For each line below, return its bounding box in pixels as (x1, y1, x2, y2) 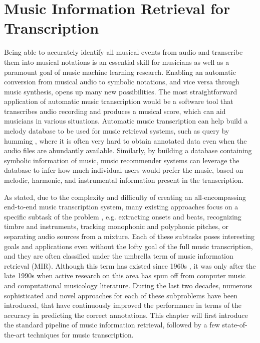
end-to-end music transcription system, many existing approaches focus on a (4, 201, 238, 212)
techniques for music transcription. (27, 329, 134, 339)
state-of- (222, 319, 247, 330)
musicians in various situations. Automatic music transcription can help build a (4, 116, 248, 126)
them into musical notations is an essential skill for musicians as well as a (4, 56, 229, 67)
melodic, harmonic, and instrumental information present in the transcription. (4, 175, 244, 185)
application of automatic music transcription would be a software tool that (4, 96, 233, 106)
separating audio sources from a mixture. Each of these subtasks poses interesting (4, 231, 255, 241)
